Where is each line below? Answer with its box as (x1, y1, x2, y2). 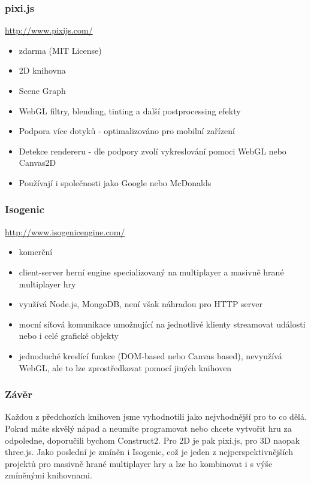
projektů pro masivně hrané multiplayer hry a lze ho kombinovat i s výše (5, 457, 273, 469)
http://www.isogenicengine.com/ (5, 225, 125, 238)
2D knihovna (19, 64, 66, 77)
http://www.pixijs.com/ (5, 24, 93, 37)
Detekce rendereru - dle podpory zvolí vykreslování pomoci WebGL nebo (19, 144, 286, 157)
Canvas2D (19, 156, 56, 169)
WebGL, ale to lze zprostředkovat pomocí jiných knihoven (19, 361, 232, 374)
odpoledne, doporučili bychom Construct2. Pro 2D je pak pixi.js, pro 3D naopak (5, 434, 300, 446)
